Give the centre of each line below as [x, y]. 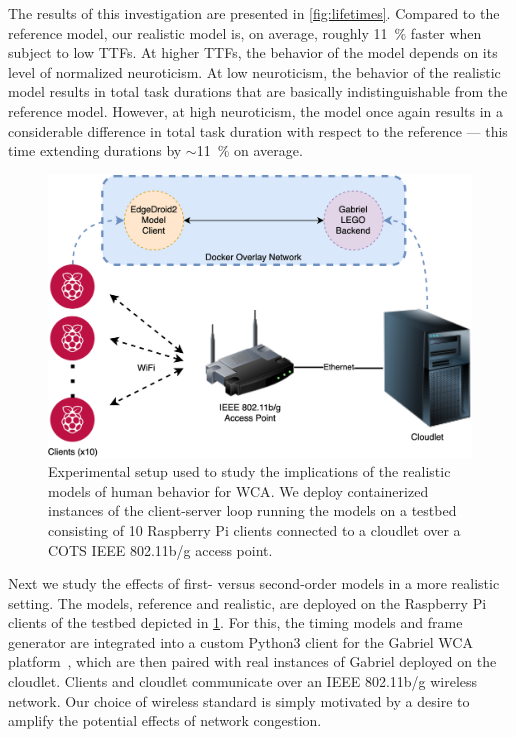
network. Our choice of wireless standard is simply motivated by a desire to [239, 700]
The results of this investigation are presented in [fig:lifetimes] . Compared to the [254, 13]
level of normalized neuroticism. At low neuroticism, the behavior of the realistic [254, 71]
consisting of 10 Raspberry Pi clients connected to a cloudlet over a [254, 529]
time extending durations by [95, 150]
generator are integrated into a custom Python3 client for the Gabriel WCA [240, 641]
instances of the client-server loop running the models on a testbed [252, 510]
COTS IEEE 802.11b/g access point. [160, 549]
